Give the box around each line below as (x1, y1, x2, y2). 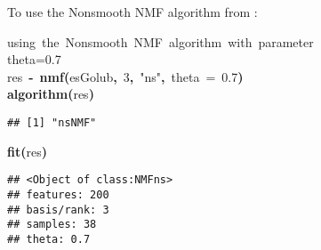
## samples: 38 (7, 218, 97, 231)
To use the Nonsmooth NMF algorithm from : (7, 3, 258, 20)
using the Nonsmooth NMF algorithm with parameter (7, 32, 314, 51)
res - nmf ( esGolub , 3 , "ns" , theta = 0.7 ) (7, 67, 244, 85)
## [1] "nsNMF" (7, 116, 97, 129)
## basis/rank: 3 (7, 203, 109, 216)
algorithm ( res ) (7, 85, 94, 103)
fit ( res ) (7, 141, 47, 160)
